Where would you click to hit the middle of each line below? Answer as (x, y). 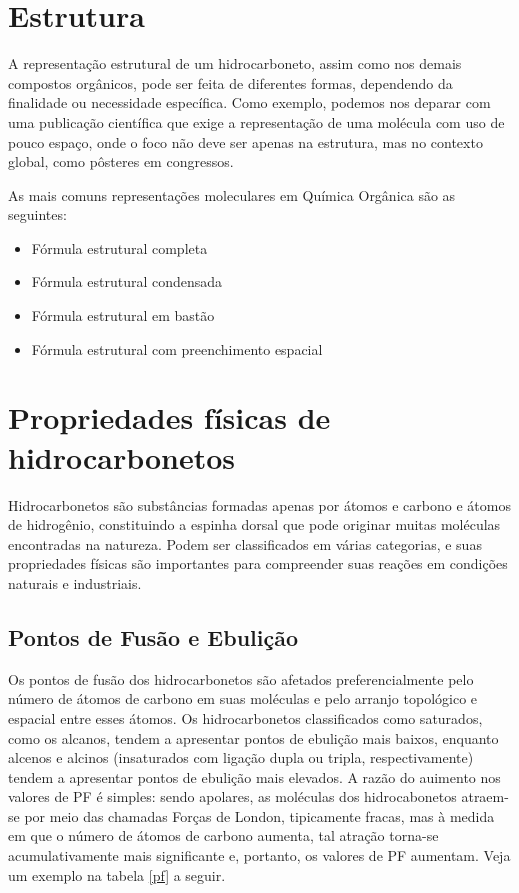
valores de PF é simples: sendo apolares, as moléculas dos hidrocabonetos (232, 796)
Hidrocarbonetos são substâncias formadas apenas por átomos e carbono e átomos (259, 504)
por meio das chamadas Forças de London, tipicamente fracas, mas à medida (259, 815)
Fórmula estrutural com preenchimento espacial (177, 348)
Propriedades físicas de (169, 417)
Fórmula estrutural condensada (127, 281)
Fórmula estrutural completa (119, 247)
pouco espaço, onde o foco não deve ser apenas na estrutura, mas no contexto (245, 141)
